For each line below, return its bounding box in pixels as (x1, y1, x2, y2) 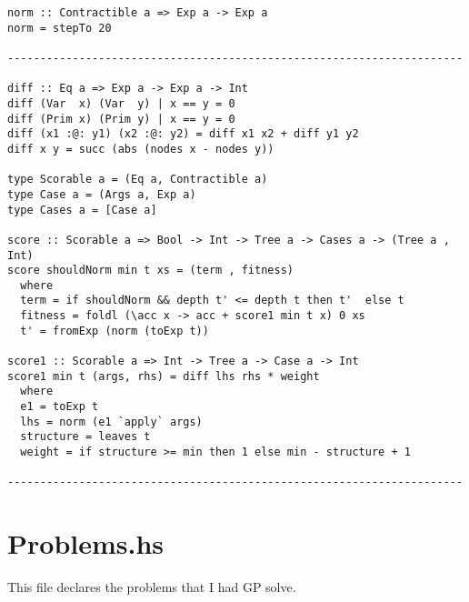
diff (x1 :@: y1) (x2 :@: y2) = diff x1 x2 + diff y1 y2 (7, 127, 359, 141)
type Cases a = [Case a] (7, 203, 157, 216)
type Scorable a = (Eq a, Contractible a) (7, 173, 268, 186)
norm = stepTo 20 (7, 21, 112, 35)
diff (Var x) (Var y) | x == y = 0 (7, 96, 235, 110)
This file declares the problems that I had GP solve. (7, 577, 296, 597)
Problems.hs (7, 525, 165, 562)
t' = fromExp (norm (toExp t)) (20, 324, 209, 337)
